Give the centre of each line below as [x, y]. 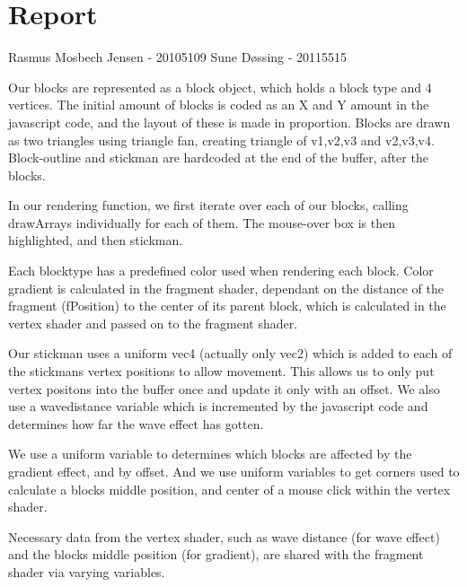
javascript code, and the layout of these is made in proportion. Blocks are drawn [229, 122]
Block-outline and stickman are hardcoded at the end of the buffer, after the [218, 158]
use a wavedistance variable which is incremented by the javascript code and [218, 406]
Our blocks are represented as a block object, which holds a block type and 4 [220, 87]
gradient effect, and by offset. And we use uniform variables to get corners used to [234, 471]
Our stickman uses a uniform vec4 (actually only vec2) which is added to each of [230, 353]
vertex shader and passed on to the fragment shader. [153, 323]
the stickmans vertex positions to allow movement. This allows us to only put [221, 371]
